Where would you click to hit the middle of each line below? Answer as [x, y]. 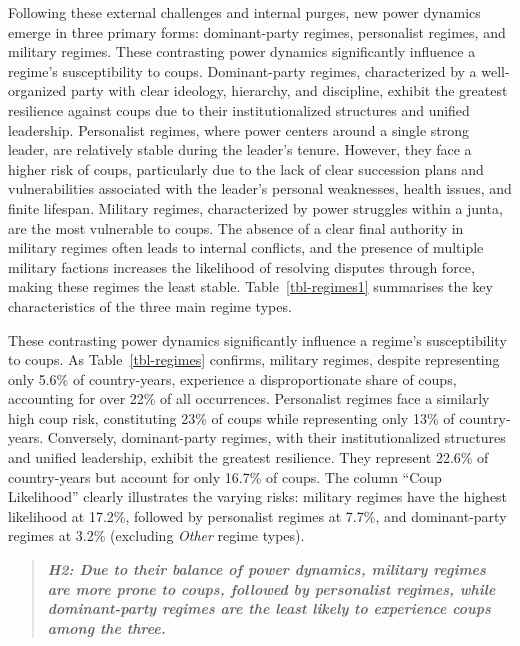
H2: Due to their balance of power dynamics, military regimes [266, 569]
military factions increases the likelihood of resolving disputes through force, [241, 266]
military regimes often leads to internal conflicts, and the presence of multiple [246, 247]
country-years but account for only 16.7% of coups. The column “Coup [225, 476]
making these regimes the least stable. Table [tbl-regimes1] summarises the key [250, 286]
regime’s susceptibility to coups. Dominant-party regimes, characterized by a [242, 70]
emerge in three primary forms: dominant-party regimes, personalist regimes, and [257, 31]
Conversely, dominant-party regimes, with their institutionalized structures [276, 437]
